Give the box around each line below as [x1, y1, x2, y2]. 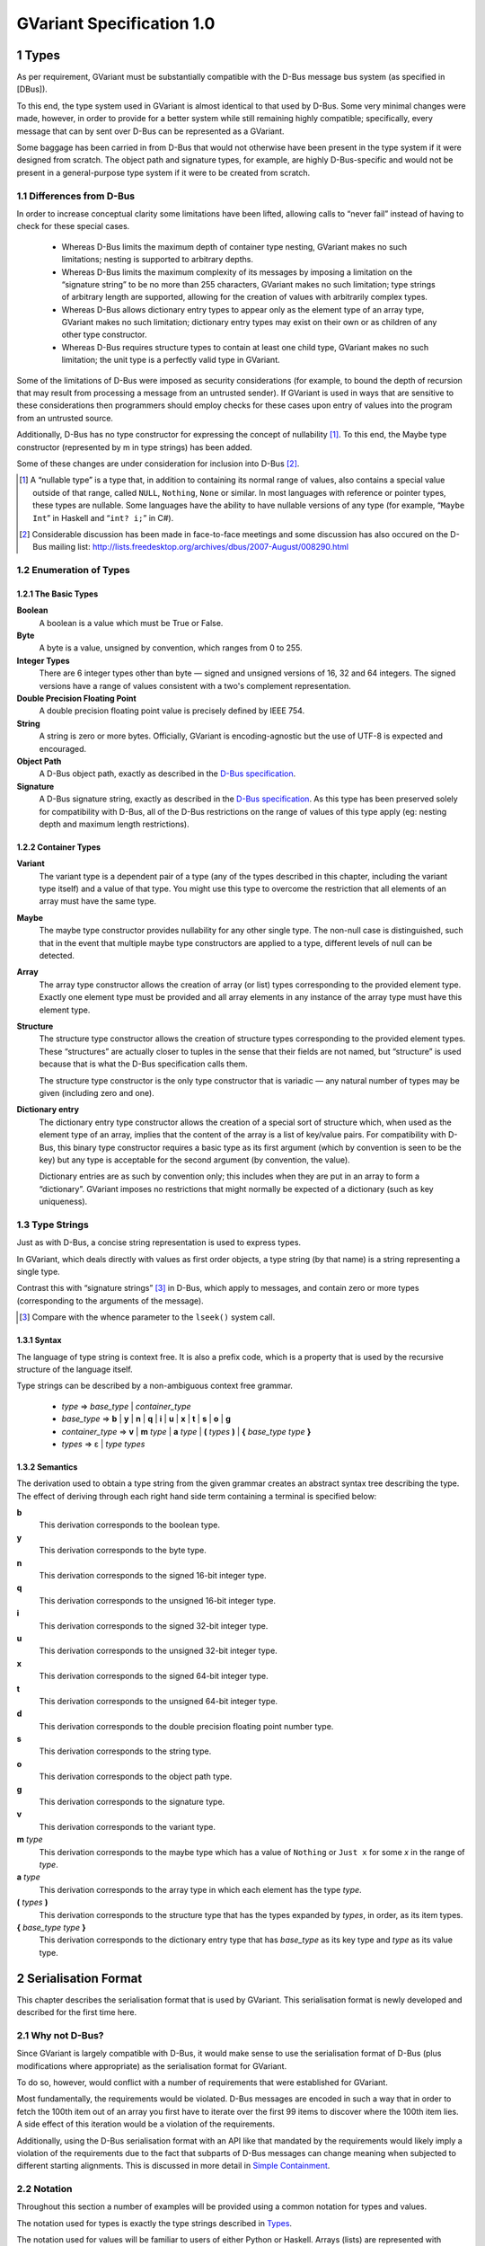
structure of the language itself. [16, 1364, 134, 1375]
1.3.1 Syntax [16, 1335, 62, 1346]
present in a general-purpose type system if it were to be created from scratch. [16, 167, 311, 178]
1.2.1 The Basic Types [16, 588, 99, 599]
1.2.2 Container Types [16, 841, 101, 853]
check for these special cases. [16, 221, 130, 232]
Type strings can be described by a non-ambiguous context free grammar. [16, 1380, 294, 1392]
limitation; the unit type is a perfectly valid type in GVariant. [61, 355, 280, 366]
